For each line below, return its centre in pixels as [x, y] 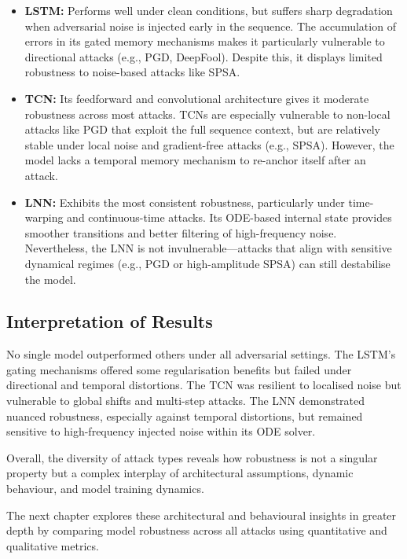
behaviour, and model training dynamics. [105, 489]
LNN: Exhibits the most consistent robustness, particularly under [185, 202]
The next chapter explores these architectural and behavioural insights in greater [202, 515]
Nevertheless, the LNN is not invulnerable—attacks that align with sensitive [208, 248]
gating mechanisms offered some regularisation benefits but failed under [179, 369]
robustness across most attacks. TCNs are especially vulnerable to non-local [207, 114]
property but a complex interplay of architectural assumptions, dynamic [180, 473]
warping [44, 217]
